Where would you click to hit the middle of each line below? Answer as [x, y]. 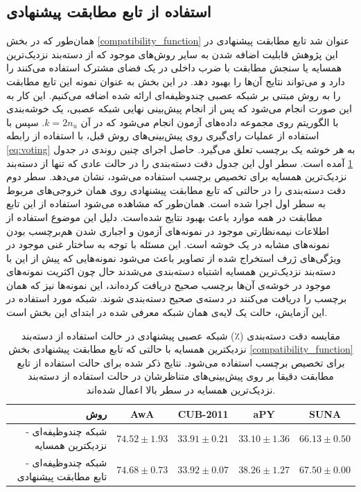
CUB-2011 [203, 413]
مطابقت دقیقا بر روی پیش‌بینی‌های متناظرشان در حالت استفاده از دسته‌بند [181, 376]
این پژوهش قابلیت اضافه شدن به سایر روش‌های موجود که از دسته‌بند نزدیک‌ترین [172, 54]
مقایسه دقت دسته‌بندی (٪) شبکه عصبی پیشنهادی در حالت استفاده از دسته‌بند [181, 335]
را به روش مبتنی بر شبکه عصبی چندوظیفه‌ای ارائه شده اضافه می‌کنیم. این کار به [174, 95]
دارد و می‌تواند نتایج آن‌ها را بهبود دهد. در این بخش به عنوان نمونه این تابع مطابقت [176, 81]
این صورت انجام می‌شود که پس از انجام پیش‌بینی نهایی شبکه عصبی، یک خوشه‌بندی [179, 108]
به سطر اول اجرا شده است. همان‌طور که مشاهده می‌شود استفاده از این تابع [166, 203]
